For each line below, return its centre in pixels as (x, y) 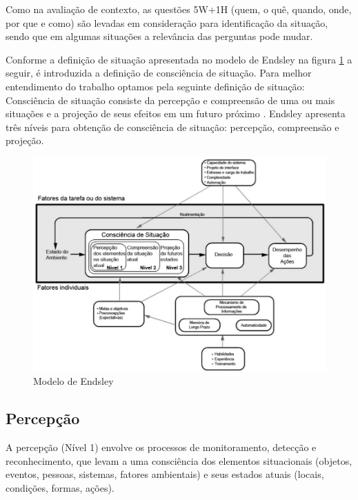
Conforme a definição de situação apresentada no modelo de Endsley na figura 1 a (179, 59)
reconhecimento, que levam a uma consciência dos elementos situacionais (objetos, (179, 460)
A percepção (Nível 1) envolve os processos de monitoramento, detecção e (161, 447)
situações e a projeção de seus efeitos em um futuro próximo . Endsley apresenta (176, 113)
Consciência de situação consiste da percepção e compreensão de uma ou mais (170, 100)
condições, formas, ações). (60, 487)
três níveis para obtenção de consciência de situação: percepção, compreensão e (172, 127)
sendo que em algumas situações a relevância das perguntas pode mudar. (159, 36)
